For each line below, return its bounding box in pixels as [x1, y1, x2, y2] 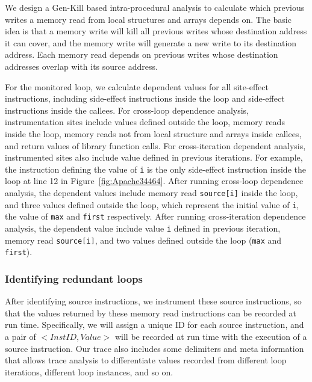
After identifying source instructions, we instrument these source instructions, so [5, 295, 302, 307]
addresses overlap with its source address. [5, 60, 158, 72]
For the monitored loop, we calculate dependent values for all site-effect [5, 80, 269, 93]
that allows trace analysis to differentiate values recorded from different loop [5, 354, 287, 366]
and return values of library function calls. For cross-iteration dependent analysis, [5, 139, 306, 152]
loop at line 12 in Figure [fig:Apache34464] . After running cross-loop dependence [5, 174, 304, 187]
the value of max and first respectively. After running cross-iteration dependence [5, 210, 306, 223]
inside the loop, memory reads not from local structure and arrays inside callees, [5, 127, 302, 140]
